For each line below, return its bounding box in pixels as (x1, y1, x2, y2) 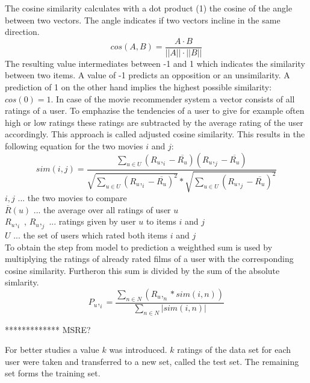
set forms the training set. (5, 367, 101, 379)
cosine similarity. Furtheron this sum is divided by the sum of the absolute (5, 264, 280, 276)
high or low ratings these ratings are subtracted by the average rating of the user (5, 116, 303, 128)
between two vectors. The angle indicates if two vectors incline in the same (5, 13, 281, 26)
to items (146, 215, 176, 228)
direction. (5, 25, 40, 38)
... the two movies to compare (17, 191, 127, 204)
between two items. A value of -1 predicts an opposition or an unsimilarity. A (5, 69, 290, 81)
